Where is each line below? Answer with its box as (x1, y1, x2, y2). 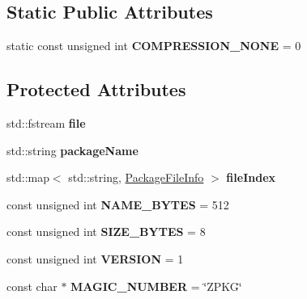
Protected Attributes (6, 77, 186, 102)
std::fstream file (6, 115, 86, 131)
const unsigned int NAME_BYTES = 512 (6, 196, 229, 213)
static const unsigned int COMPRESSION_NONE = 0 (6, 37, 301, 54)
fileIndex (226, 169, 276, 186)
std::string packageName (6, 141, 139, 158)
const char (6, 277, 58, 294)
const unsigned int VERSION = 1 (6, 250, 184, 267)
